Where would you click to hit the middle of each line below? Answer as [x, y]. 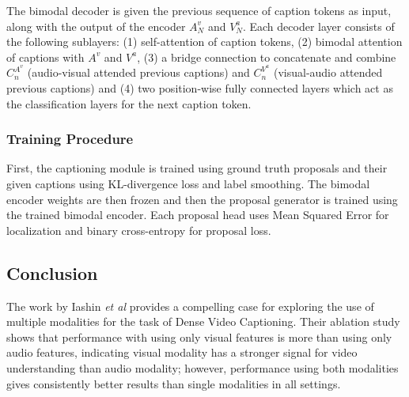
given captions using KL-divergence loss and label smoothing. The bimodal [188, 184]
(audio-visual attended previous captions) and [138, 72]
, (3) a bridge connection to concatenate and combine [267, 57]
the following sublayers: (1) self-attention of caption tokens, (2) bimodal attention [204, 42]
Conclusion [52, 272]
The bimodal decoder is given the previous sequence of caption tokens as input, [199, 10]
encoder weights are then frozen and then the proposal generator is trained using [202, 199]
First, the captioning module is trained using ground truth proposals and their [197, 168]
